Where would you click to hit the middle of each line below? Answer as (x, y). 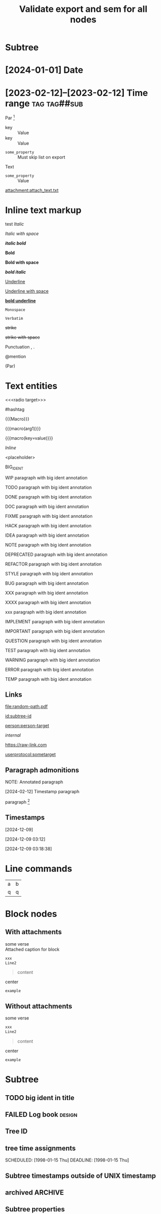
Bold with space (22, 262)
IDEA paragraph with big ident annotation (47, 535)
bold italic (16, 272)
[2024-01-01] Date (44, 70)
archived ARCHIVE (35, 1192)
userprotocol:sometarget (30, 755)
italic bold (16, 243)
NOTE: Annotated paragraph (34, 782)
